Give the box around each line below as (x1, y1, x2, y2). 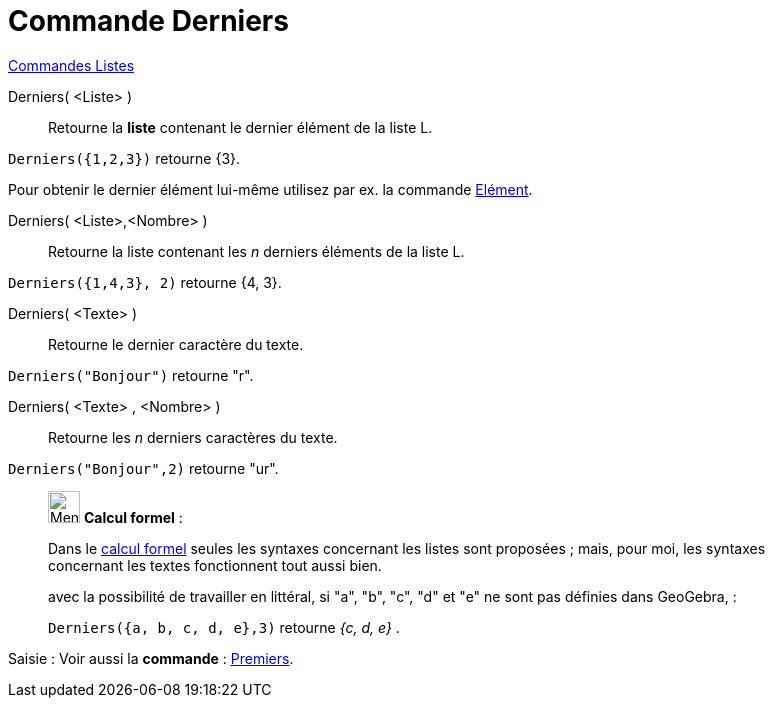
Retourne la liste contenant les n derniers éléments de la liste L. (48, 242, 465, 260)
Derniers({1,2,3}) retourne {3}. (8, 149, 241, 167)
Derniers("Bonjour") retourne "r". (8, 366, 254, 384)
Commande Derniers (8, 4, 289, 38)
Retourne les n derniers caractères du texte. (48, 428, 338, 446)
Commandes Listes (8, 56, 135, 74)
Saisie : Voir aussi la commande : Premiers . (8, 649, 294, 667)
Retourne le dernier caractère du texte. (48, 335, 304, 353)
